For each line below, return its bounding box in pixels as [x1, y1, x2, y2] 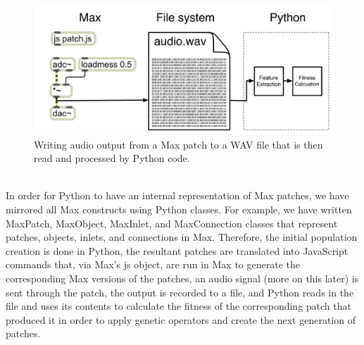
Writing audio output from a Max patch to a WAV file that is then [34, 137, 323, 151]
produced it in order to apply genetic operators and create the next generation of [6, 312, 356, 327]
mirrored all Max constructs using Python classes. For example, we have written [6, 201, 352, 216]
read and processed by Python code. [34, 151, 190, 165]
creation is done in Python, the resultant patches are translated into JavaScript [6, 243, 349, 258]
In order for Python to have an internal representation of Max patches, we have [6, 188, 349, 203]
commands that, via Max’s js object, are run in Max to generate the [6, 257, 301, 272]
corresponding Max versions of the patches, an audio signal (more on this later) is [6, 270, 359, 285]
